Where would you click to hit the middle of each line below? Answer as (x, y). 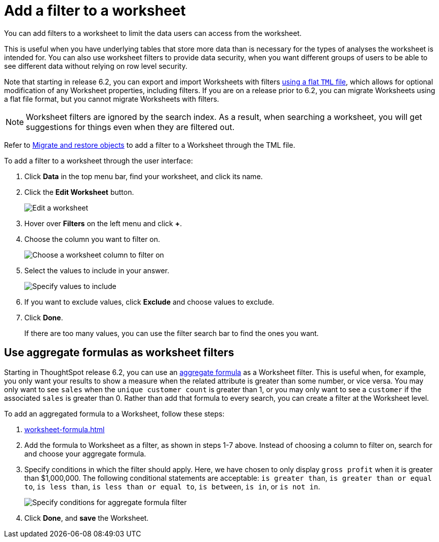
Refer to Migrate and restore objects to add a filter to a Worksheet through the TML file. (150, 145)
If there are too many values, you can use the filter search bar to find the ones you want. (172, 333)
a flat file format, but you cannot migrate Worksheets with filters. (112, 99)
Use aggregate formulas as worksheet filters (119, 353)
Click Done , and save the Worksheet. (87, 518)
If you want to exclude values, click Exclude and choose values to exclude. (149, 302)
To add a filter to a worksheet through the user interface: (98, 160)
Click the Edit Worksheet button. (79, 192)
